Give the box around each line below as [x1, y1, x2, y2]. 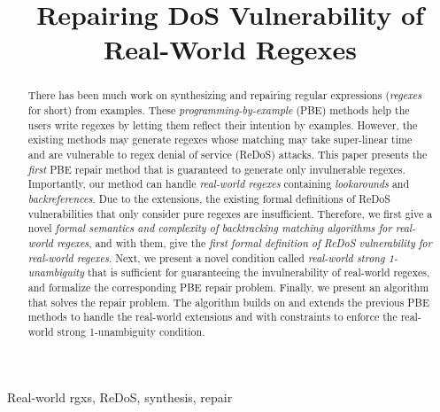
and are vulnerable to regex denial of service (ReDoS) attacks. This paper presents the [27, 146, 428, 161]
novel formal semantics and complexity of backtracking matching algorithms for [27, 221, 392, 236]
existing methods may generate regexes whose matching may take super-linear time [27, 132, 413, 147]
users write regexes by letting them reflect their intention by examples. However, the [27, 117, 418, 132]
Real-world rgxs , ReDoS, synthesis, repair [7, 387, 233, 406]
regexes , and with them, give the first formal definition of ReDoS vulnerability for [57, 235, 432, 250]
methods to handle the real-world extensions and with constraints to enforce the [27, 309, 398, 324]
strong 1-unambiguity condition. [57, 323, 205, 338]
